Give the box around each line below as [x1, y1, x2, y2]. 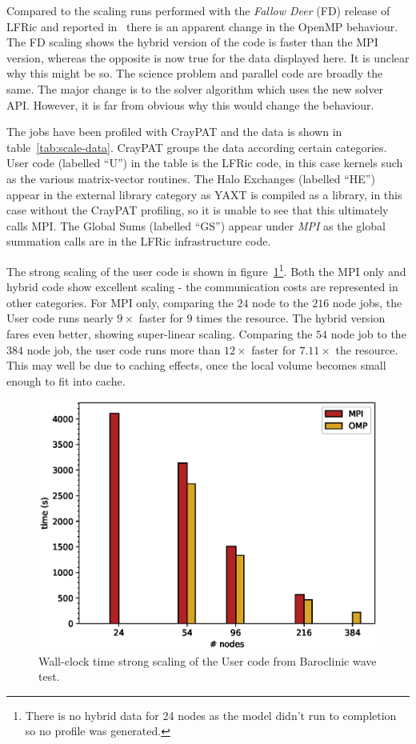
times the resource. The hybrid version [196, 310, 386, 326]
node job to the [330, 325, 406, 342]
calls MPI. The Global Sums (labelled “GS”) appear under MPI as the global [6, 217, 386, 234]
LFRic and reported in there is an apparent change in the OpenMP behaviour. [6, 18, 398, 34]
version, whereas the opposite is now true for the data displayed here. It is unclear [6, 49, 410, 66]
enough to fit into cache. [6, 372, 126, 389]
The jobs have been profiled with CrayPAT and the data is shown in [6, 123, 342, 140]
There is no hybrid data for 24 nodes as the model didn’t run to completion [25, 706, 397, 723]
